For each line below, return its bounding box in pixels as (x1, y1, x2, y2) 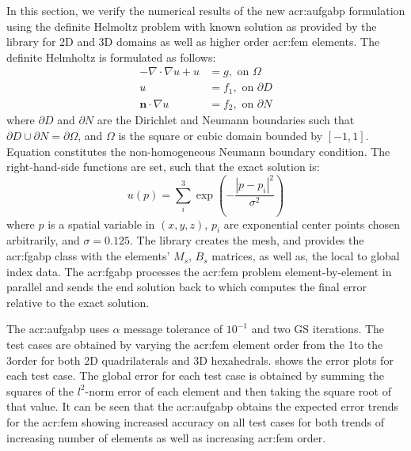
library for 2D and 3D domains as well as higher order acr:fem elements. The (6, 33, 380, 50)
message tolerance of (124, 320, 223, 337)
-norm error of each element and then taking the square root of (85, 382, 391, 399)
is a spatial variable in (48, 215, 155, 232)
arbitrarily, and (6, 232, 80, 248)
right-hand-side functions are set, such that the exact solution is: (6, 158, 320, 175)
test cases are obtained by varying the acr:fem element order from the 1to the (6, 336, 383, 353)
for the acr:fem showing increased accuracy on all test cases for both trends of (6, 414, 385, 430)
